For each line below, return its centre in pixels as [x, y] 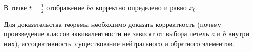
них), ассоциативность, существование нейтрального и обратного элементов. [119, 43]
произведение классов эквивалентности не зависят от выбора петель [107, 34]
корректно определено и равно [141, 7]
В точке [16, 7]
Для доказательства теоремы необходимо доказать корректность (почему [113, 24]
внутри [239, 34]
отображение [66, 7]
